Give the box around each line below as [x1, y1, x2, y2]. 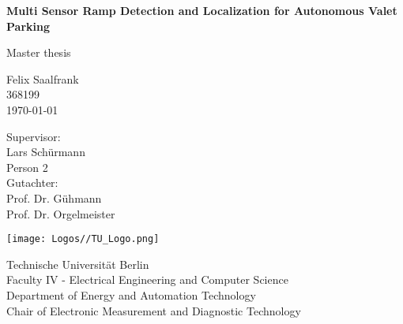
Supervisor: [6, 128, 61, 144]
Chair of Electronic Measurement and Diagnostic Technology [6, 302, 301, 318]
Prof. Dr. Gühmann [6, 189, 102, 206]
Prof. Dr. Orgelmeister [6, 205, 115, 222]
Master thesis [6, 44, 71, 61]
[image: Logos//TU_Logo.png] [6, 233, 160, 245]
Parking [6, 17, 50, 34]
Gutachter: [6, 174, 58, 191]
